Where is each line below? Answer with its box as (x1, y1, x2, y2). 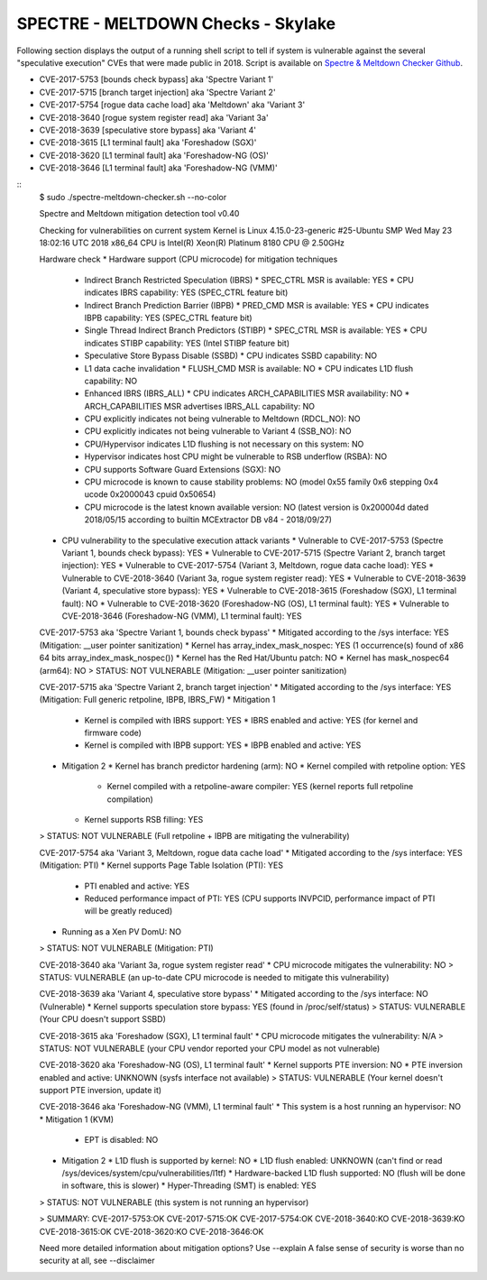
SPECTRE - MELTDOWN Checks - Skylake (16, 14, 336, 33)
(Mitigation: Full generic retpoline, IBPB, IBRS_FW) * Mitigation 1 (39, 695, 276, 705)
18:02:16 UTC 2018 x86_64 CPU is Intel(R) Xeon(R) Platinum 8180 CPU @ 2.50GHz (39, 237, 345, 248)
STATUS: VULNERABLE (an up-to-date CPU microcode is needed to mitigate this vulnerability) (39, 972, 390, 982)
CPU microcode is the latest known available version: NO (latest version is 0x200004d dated (84, 502, 429, 512)
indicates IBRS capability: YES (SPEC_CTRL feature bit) (84, 287, 289, 298)
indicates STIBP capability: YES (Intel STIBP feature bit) (84, 337, 290, 348)
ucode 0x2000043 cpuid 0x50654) (84, 489, 216, 500)
